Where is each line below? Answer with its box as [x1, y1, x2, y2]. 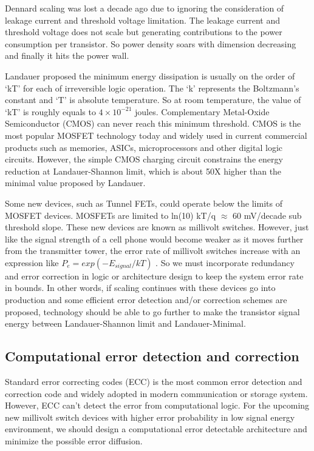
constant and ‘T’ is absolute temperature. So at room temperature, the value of [5, 93, 301, 106]
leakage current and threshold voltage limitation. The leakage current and [5, 13, 280, 26]
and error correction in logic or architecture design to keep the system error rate [5, 269, 304, 282]
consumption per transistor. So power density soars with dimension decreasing [5, 37, 296, 50]
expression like [5, 256, 59, 269]
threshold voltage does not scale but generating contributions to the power [5, 25, 282, 38]
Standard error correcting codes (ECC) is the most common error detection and [5, 375, 302, 388]
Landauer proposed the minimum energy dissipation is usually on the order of [5, 69, 295, 82]
